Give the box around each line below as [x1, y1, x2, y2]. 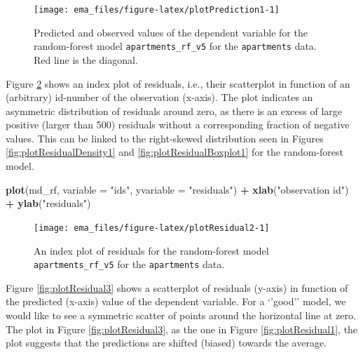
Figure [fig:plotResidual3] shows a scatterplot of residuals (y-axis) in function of [6, 280, 348, 295]
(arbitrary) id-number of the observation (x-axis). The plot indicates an [6, 90, 313, 105]
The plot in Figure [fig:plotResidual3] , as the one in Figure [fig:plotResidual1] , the [6, 321, 358, 336]
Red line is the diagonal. [34, 52, 138, 67]
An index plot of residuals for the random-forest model [34, 243, 269, 257]
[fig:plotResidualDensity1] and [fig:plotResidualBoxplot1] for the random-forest [6, 145, 343, 159]
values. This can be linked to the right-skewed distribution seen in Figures [6, 130, 324, 145]
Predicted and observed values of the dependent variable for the [34, 25, 308, 39]
